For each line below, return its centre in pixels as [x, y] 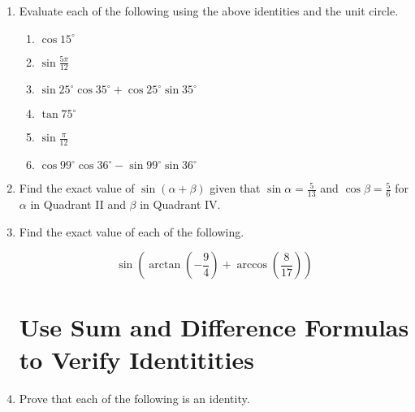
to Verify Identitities [136, 359]
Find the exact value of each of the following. [132, 231]
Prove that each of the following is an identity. [134, 398]
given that [235, 188]
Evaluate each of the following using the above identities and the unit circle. [209, 11]
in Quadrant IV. [180, 204]
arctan [165, 265]
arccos [252, 265]
